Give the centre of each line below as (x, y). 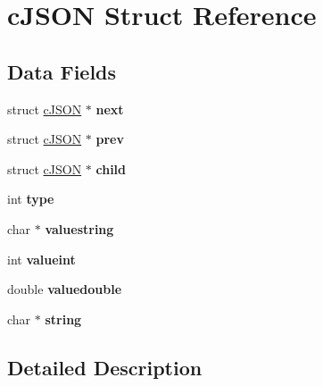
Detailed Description (105, 367)
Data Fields (62, 71)
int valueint (41, 259)
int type (31, 199)
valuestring (79, 228)
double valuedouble (65, 289)
